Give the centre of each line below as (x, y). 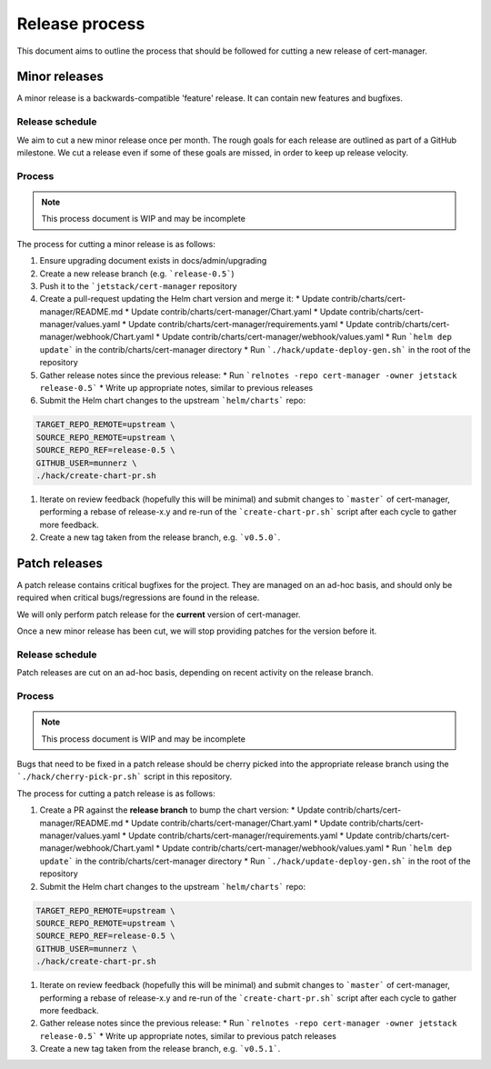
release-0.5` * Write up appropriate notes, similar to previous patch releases (188, 1035)
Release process (81, 24)
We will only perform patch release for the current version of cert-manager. (159, 614)
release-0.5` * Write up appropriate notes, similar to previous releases (176, 388)
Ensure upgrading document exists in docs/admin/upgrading (153, 261)
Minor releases (60, 77)
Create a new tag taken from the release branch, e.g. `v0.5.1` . (160, 1049)
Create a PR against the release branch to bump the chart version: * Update (182, 810)
